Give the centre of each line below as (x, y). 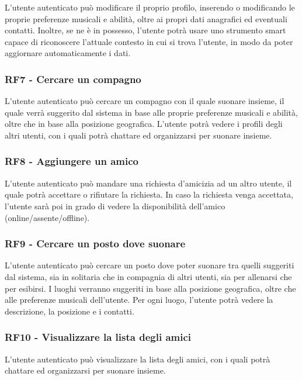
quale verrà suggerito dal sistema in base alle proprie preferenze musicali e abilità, (151, 112)
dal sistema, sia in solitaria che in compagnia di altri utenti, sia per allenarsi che (148, 276)
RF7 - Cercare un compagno (73, 79)
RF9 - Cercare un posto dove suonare (95, 243)
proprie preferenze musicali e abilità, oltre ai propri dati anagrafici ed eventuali (146, 18)
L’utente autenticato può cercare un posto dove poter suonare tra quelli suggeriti (150, 265)
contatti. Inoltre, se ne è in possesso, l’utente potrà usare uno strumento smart (145, 30)
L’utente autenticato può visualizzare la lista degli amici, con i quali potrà (138, 359)
